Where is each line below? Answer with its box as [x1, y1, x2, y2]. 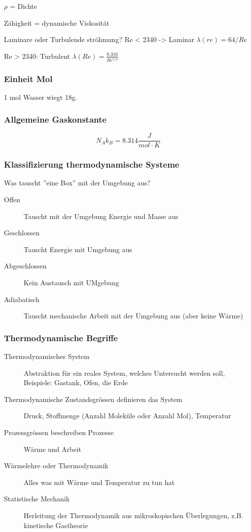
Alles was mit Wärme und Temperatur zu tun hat [24, 477, 175, 487]
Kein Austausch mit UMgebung [24, 277, 119, 288]
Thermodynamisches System [4, 351, 90, 361]
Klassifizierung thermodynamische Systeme [4, 158, 179, 171]
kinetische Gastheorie [24, 520, 88, 530]
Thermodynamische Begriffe [4, 331, 118, 344]
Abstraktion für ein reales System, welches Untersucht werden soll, [24, 367, 225, 378]
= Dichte [9, 1, 37, 11]
